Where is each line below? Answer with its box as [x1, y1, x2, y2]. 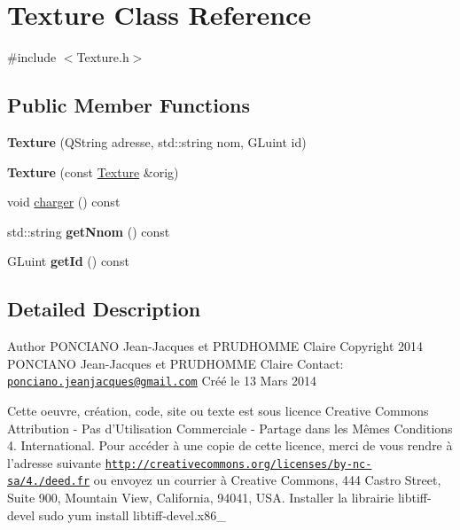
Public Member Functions [7, 91, 250, 119]
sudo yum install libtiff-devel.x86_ [38, 505, 226, 524]
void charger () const [7, 192, 121, 211]
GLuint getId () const [7, 252, 129, 270]
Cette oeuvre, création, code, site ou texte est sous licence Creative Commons [7, 401, 429, 419]
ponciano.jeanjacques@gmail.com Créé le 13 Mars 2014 [7, 371, 317, 390]
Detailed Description [7, 295, 201, 323]
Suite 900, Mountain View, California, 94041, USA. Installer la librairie [7, 488, 394, 507]
